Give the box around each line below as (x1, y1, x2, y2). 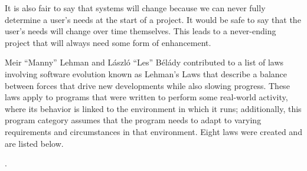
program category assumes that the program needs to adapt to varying (5, 114, 262, 126)
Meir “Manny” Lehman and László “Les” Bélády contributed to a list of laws (5, 56, 284, 68)
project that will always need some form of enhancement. (5, 36, 211, 48)
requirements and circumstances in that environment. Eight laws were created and (5, 125, 302, 137)
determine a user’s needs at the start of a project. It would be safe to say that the (5, 13, 301, 25)
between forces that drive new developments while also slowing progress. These (5, 79, 290, 91)
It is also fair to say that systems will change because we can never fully (5, 2, 266, 14)
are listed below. (5, 137, 64, 149)
